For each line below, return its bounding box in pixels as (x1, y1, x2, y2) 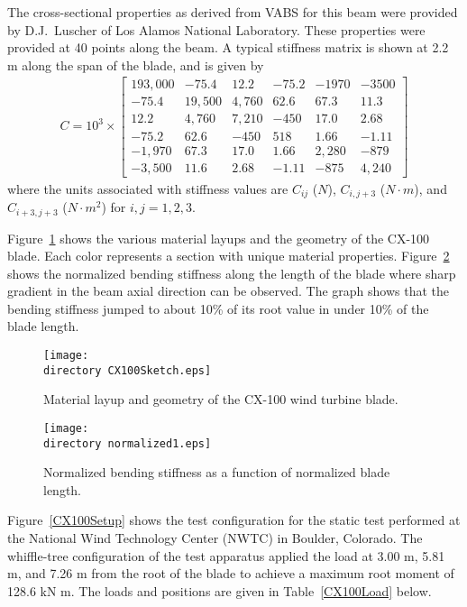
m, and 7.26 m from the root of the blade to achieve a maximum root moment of (7, 564, 454, 583)
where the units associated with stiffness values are (7, 179, 288, 198)
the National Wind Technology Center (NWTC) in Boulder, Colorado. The (7, 529, 423, 547)
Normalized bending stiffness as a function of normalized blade (43, 463, 390, 482)
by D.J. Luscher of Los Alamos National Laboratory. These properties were (7, 20, 426, 39)
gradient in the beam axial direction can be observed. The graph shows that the (7, 281, 449, 300)
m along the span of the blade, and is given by (7, 55, 264, 74)
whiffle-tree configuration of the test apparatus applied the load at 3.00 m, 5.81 (7, 546, 445, 565)
